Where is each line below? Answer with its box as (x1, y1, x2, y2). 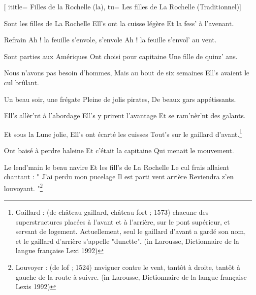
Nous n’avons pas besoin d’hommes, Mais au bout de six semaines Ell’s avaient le (4, 67, 250, 78)
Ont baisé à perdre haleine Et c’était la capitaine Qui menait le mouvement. (4, 145, 234, 155)
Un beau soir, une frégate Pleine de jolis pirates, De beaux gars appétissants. (4, 94, 236, 104)
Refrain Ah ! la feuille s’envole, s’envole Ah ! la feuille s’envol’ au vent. (4, 34, 217, 45)
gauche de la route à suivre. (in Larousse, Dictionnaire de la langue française (15, 271, 247, 282)
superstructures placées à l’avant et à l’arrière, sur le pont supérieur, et (15, 216, 230, 227)
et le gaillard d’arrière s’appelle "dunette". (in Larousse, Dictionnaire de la (15, 235, 239, 246)
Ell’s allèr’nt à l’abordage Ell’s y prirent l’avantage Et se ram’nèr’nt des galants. (4, 110, 246, 121)
